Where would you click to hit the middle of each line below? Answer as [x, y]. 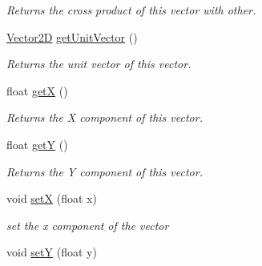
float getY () [37, 144]
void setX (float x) [52, 198]
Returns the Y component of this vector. [105, 171]
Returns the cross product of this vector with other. [131, 10]
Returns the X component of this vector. [105, 117]
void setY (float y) [52, 252]
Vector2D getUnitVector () [72, 36]
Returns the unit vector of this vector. [99, 64]
